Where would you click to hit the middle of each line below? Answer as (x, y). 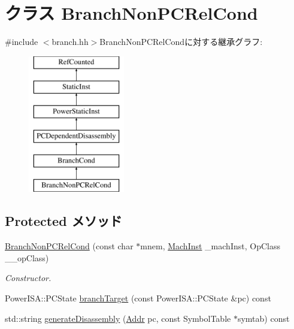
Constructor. (28, 278)
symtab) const (263, 318)
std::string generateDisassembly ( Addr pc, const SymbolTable (118, 318)
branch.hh (70, 42)
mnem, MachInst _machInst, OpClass (210, 246)
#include (22, 42)
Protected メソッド (63, 221)
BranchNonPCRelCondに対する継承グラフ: (181, 42)
